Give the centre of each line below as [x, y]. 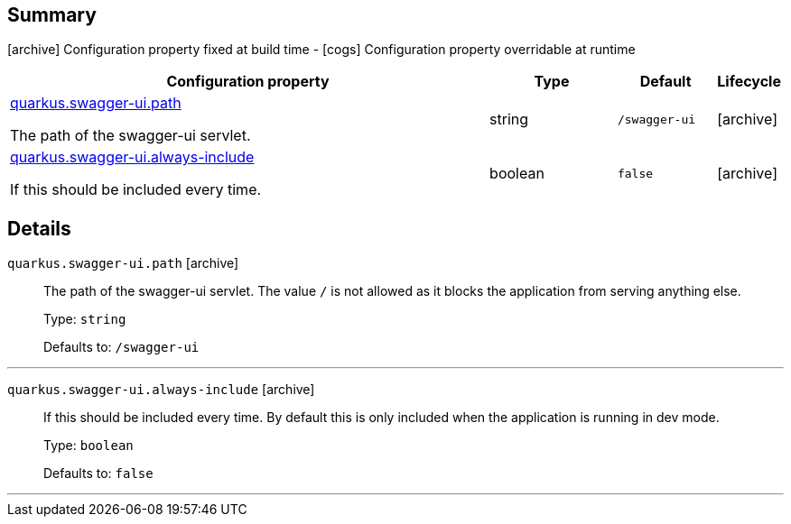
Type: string [85, 319]
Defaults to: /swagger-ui [121, 347]
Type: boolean [88, 446]
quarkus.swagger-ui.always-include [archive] [161, 390]
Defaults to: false [98, 473]
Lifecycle [749, 82]
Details [39, 228]
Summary [52, 15]
